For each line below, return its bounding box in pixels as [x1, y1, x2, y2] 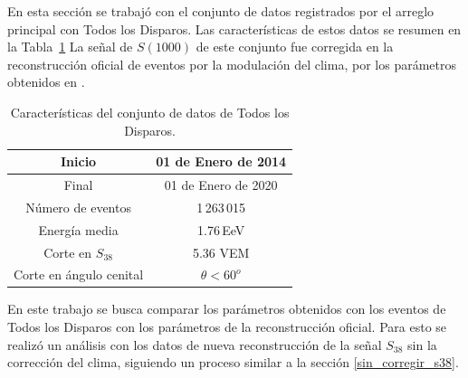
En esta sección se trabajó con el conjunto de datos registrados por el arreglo [7, 2, 435, 20]
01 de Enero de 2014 [156, 152, 287, 171]
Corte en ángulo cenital [14, 265, 144, 284]
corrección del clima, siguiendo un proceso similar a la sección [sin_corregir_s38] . [7, 353, 459, 372]
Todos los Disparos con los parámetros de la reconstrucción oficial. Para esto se [7, 317, 447, 336]
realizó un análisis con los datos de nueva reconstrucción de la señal [7, 335, 382, 354]
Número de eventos [25, 197, 131, 216]
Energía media [38, 220, 119, 239]
